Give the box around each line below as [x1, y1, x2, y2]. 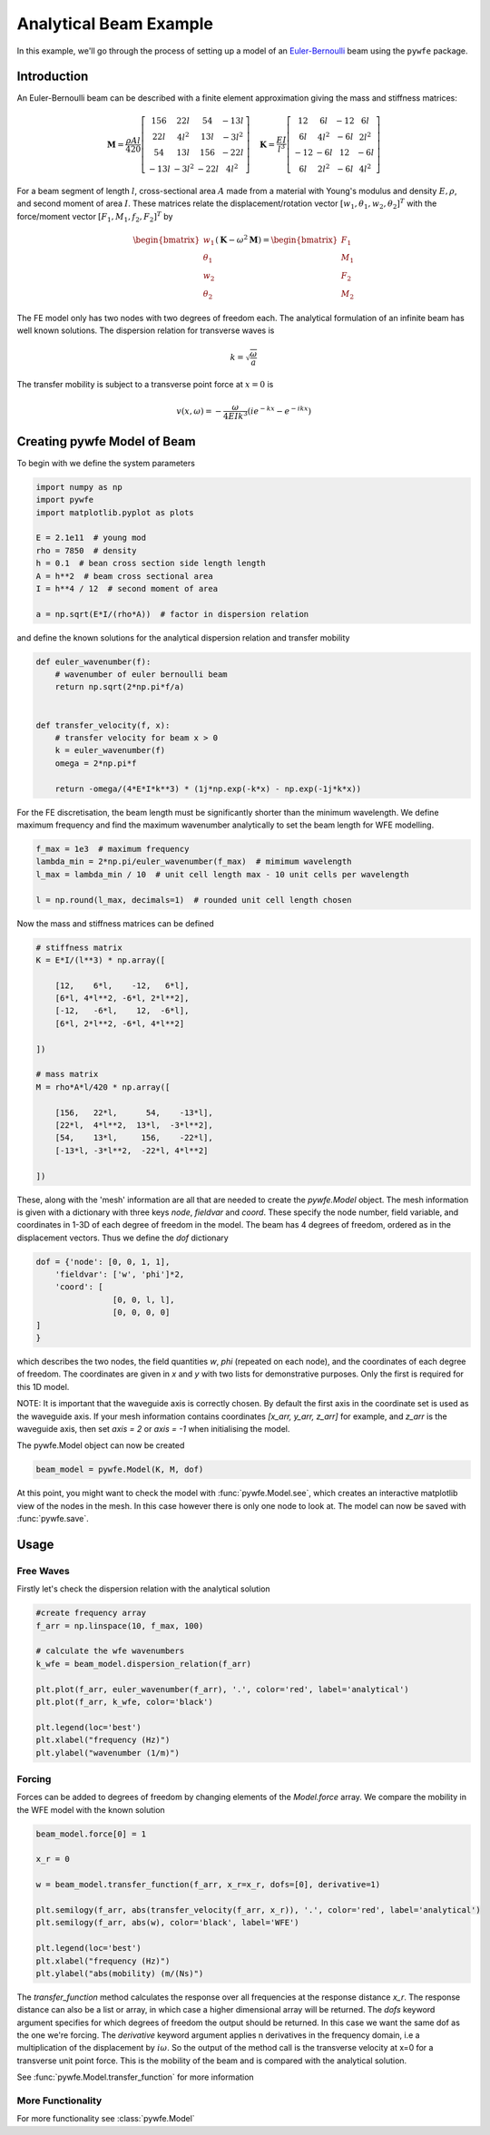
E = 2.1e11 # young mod [35, 533, 147, 544]
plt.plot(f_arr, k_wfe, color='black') [35, 1697, 213, 1707]
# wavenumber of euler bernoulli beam [54, 670, 228, 680]
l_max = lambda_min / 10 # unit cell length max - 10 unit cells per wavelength [35, 869, 410, 879]
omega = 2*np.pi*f [54, 758, 137, 769]
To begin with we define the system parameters [16, 457, 195, 468]
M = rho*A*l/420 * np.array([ [35, 1082, 171, 1092]
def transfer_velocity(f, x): [35, 720, 171, 730]
